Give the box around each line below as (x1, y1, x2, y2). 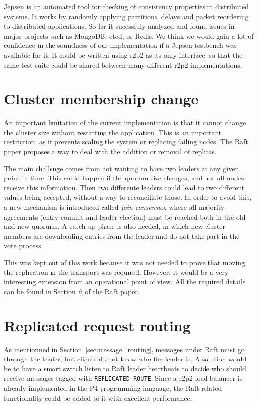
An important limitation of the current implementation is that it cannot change (4, 117, 246, 128)
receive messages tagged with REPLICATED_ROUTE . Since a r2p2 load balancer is (4, 373, 243, 383)
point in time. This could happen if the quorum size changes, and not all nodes (4, 173, 244, 183)
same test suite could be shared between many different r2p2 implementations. (4, 59, 242, 70)
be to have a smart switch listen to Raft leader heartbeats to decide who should (4, 363, 246, 373)
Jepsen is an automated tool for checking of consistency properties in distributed (4, 1, 249, 11)
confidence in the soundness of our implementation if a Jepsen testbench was (4, 40, 237, 50)
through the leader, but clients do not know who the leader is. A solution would (4, 354, 247, 364)
